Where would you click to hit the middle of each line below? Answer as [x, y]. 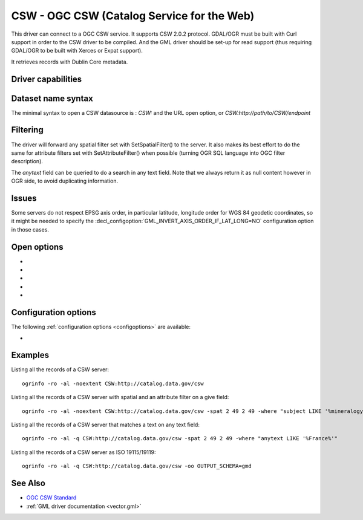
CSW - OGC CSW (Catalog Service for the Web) [133, 16]
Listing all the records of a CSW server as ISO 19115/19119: [83, 452]
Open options [37, 247]
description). [27, 161]
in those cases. [30, 229]
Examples [30, 355]
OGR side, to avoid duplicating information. [64, 181]
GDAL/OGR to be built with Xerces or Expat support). [77, 51]
